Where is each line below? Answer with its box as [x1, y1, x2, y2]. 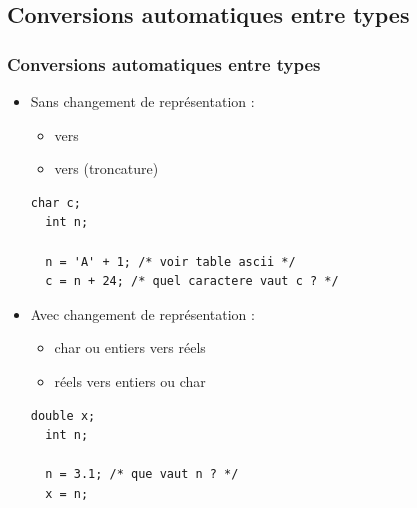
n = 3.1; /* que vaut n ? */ [45, 467, 239, 482]
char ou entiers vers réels [54, 337, 206, 358]
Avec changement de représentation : [30, 303, 255, 324]
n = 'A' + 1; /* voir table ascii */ [45, 254, 296, 269]
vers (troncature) [54, 158, 159, 179]
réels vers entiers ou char [54, 370, 206, 391]
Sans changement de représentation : [30, 91, 255, 111]
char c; [30, 195, 81, 210]
